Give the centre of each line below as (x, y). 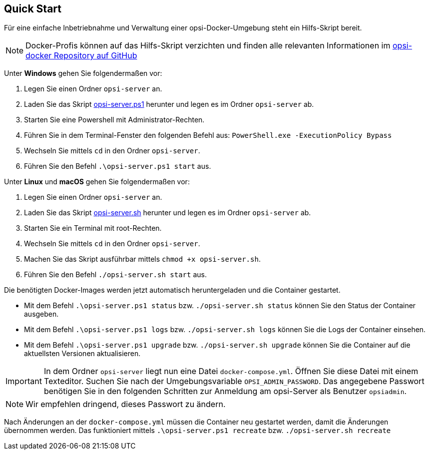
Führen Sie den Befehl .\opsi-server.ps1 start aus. (118, 166)
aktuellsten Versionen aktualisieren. (82, 354)
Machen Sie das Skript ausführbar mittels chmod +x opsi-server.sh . (142, 259)
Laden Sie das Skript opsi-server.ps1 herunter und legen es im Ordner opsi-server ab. (169, 104)
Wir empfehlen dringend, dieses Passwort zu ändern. (126, 404)
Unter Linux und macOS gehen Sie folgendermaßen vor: (97, 182)
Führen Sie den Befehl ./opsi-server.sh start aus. (115, 275)
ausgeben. (41, 314)
